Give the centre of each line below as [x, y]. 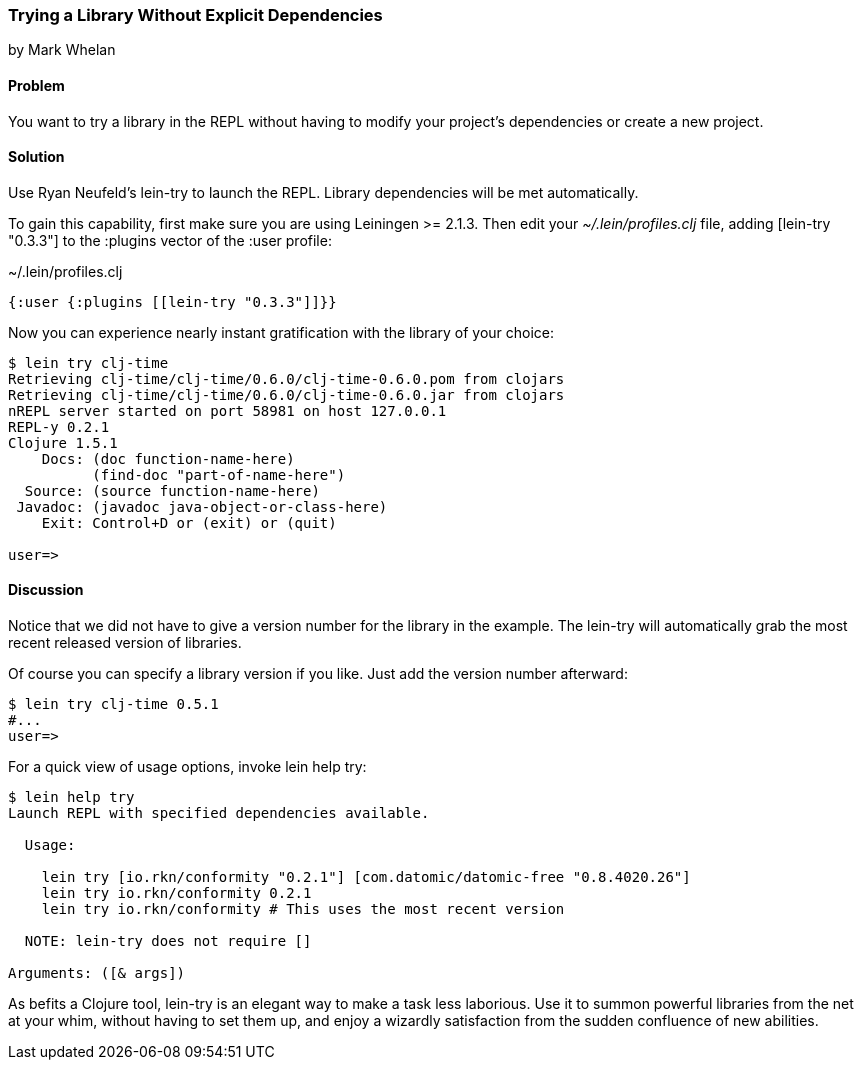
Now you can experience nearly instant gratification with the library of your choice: [281, 332]
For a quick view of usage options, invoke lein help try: [187, 767]
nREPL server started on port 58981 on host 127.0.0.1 [227, 410]
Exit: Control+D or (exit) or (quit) [189, 522]
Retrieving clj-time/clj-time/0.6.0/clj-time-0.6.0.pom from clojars [286, 378]
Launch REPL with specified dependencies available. [219, 813]
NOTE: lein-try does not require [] [168, 941]
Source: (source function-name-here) [172, 490]
